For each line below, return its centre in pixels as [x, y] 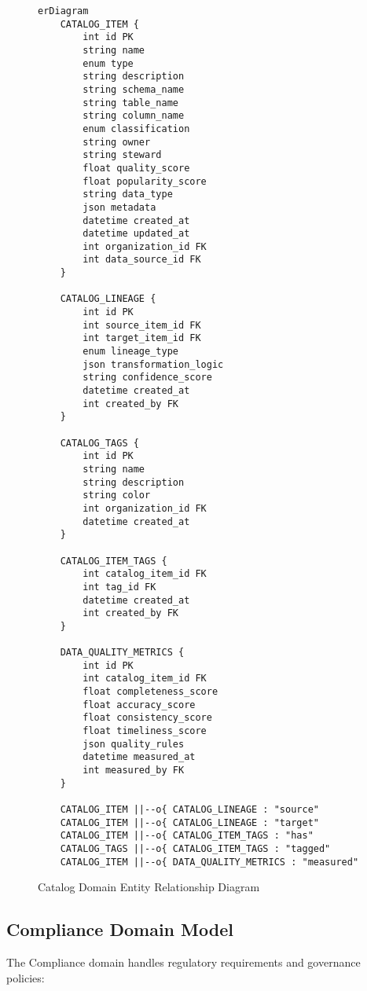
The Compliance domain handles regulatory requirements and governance [183, 962]
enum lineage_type [130, 352]
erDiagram [63, 11]
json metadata [119, 207]
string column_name [134, 116]
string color [117, 495]
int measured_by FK [134, 771]
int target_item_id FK [142, 338]
